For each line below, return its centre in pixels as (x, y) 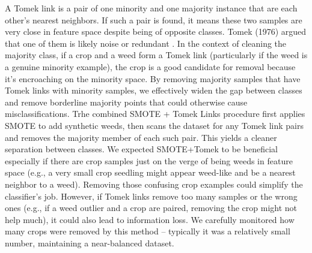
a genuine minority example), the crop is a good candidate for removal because (150, 66)
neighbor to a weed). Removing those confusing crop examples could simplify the (154, 184)
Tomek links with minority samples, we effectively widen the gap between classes (154, 90)
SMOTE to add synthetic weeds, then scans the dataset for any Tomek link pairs (154, 125)
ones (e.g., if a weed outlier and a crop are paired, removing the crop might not (151, 208)
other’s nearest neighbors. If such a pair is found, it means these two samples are (154, 19)
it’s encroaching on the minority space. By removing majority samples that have (153, 78)
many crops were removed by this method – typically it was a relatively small (148, 231)
